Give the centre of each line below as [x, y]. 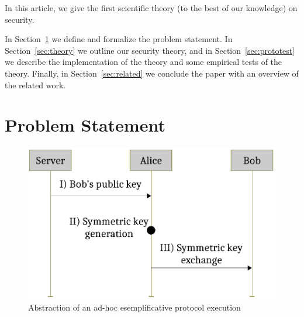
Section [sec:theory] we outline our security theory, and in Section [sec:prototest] [150, 50]
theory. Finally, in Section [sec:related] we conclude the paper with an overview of [152, 73]
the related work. [35, 85]
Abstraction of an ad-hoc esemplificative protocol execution [134, 307]
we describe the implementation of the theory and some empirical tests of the [144, 62]
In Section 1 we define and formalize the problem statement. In [119, 39]
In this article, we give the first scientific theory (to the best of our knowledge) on [151, 8]
